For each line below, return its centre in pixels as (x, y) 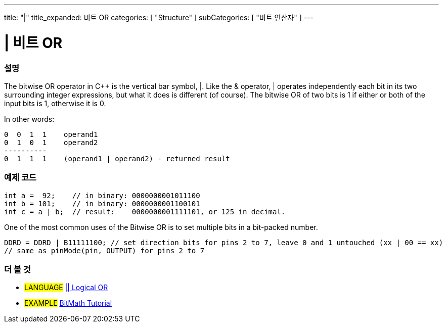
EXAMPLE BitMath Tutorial (68, 303)
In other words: (29, 119)
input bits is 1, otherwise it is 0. (55, 103)
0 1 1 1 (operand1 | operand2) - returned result (117, 158)
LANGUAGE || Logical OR (66, 288)
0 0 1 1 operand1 (51, 134)
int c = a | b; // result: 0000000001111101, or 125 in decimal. (145, 212)
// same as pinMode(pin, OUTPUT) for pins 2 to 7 (104, 250)
